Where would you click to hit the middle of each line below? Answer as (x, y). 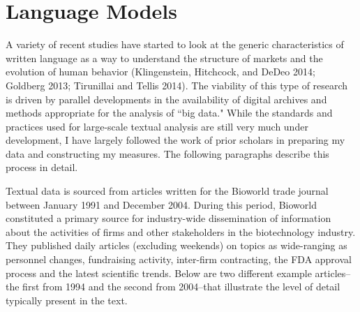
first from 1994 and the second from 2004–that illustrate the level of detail (181, 287)
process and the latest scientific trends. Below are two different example (159, 273)
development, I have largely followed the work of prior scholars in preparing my (175, 140)
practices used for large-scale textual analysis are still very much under (157, 126)
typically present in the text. (67, 300)
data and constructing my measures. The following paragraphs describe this (167, 153)
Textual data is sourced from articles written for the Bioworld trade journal (167, 191)
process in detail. (42, 167)
